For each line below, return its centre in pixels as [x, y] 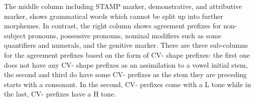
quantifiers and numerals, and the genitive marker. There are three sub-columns [126, 45]
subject [15, 35]
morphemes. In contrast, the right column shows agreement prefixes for [113, 26]
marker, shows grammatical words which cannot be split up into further [114, 16]
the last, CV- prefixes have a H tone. [60, 94]
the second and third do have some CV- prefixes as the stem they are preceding [126, 74]
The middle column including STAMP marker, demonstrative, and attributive [123, 6]
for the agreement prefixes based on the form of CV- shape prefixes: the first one [127, 54]
